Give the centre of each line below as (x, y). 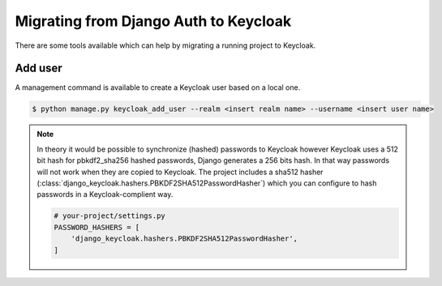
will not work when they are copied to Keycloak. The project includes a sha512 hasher (180, 172)
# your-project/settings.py (109, 216)
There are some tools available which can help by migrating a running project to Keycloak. (165, 45)
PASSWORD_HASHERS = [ (97, 227)
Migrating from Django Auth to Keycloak (153, 21)
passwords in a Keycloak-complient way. (105, 194)
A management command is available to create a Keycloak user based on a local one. (158, 88)
